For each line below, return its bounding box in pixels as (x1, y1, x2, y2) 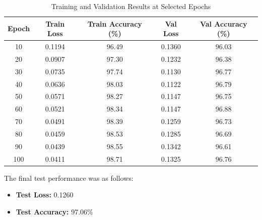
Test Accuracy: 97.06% (16, 206, 93, 216)
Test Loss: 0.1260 (16, 189, 74, 200)
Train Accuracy (87, 18, 142, 29)
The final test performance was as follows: (4, 172, 134, 183)
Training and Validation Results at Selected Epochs (51, 1, 211, 11)
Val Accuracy (200, 18, 247, 29)
